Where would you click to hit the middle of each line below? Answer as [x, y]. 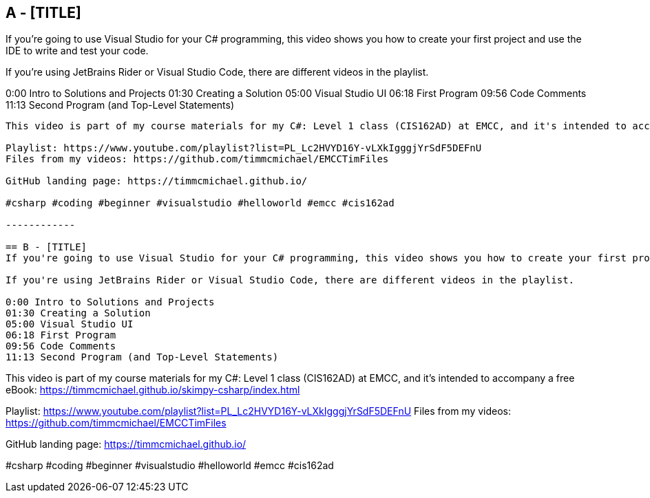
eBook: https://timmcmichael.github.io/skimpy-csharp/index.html [153, 390]
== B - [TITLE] [46, 247]
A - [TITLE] [43, 13]
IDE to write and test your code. [77, 51]
